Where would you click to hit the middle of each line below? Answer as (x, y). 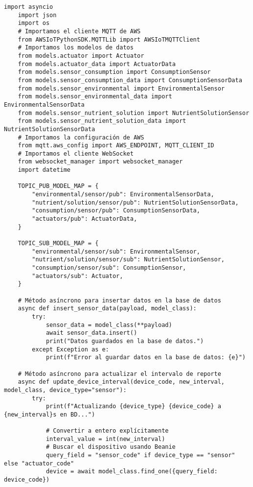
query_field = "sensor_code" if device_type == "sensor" (140, 455)
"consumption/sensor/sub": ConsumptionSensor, (109, 268)
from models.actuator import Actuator (81, 56)
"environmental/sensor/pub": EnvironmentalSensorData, (123, 195)
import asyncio (29, 7)
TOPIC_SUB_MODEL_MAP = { (58, 243)
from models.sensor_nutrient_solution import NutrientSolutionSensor (134, 113)
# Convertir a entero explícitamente (107, 431)
